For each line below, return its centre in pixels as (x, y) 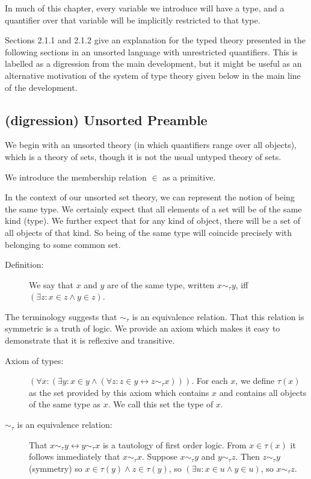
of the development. (41, 87)
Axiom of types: (34, 360)
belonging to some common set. (63, 244)
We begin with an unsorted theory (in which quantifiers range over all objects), (151, 145)
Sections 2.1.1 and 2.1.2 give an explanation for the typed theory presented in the (155, 40)
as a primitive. (189, 177)
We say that (51, 284)
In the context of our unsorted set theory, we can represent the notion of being (150, 197)
